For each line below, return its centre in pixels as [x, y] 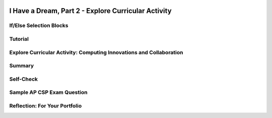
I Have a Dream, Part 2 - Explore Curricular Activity [90, 11]
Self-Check [23, 79]
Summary [22, 66]
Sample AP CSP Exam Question [48, 92]
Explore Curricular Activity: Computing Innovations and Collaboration [96, 52]
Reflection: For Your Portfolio [46, 105]
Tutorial [19, 39]
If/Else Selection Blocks [39, 26]
